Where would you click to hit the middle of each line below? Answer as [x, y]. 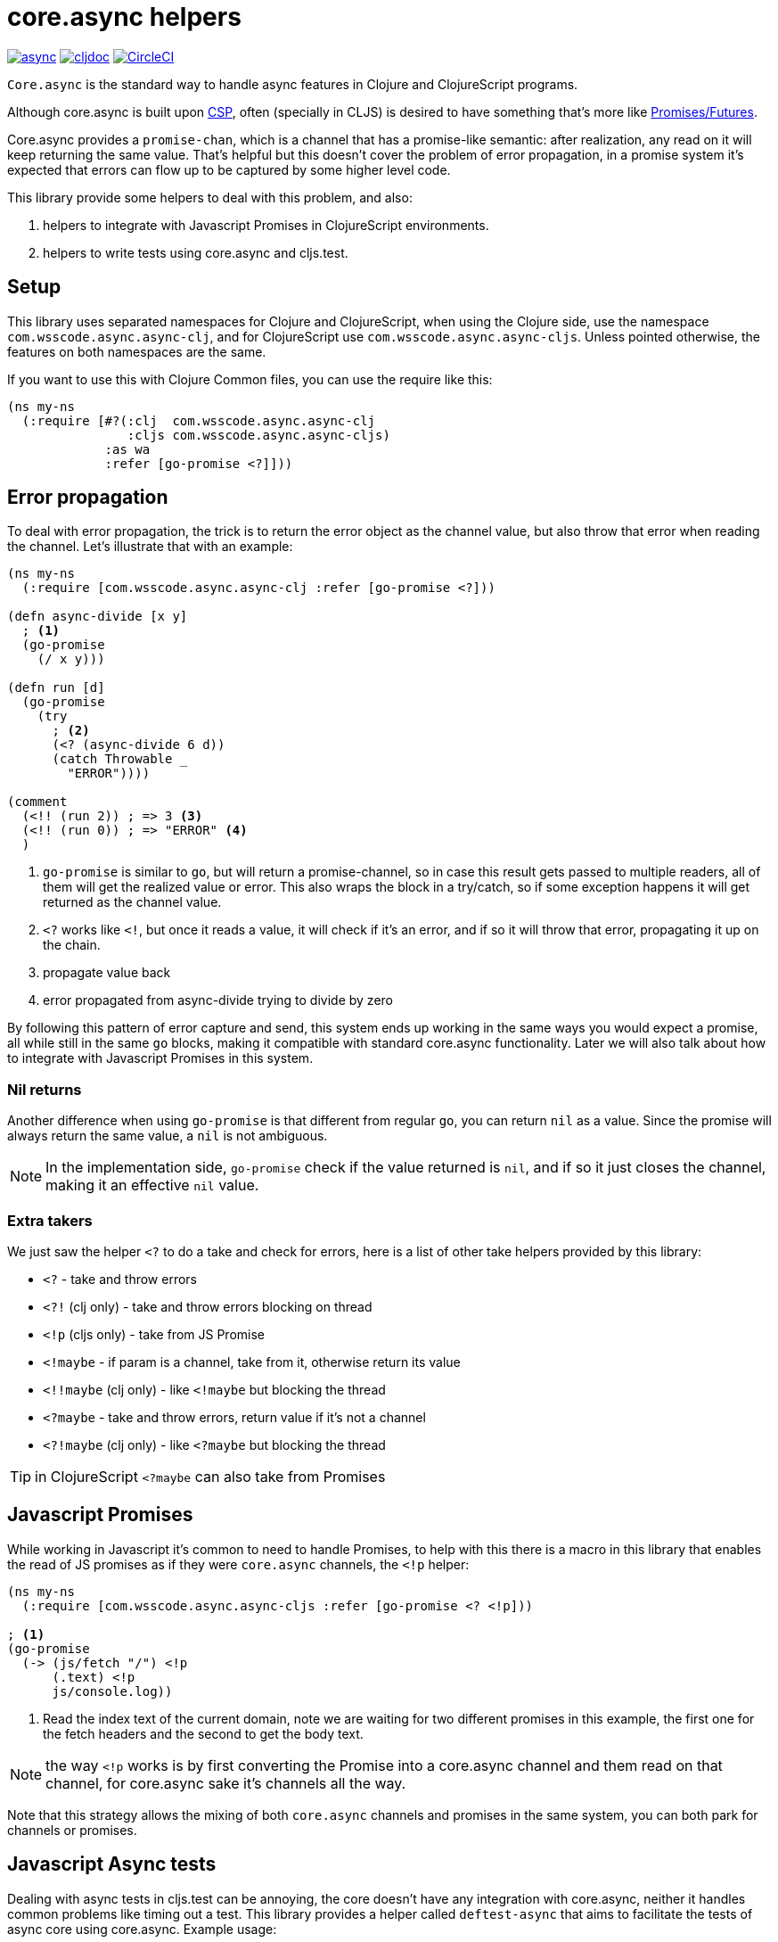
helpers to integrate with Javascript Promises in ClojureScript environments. [266, 225]
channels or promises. [72, 1830]
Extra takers [50, 1220]
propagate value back [107, 973]
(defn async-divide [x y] [98, 617]
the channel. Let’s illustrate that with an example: [150, 547]
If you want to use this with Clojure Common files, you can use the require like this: [250, 379]
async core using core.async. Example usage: [142, 1929]
